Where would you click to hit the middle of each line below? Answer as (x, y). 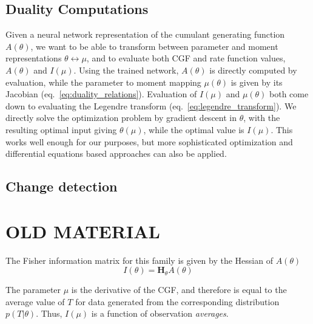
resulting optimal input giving (61, 129)
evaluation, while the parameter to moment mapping (103, 82)
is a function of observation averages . (160, 313)
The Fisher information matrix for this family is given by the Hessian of (139, 260)
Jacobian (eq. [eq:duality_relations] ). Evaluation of (101, 94)
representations (34, 58)
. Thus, (49, 313)
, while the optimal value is (194, 129)
